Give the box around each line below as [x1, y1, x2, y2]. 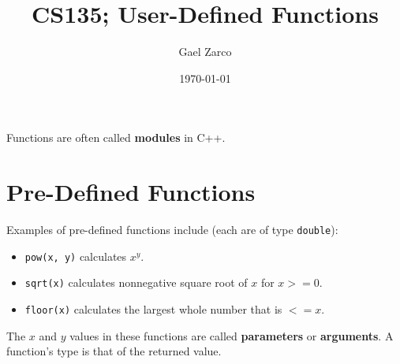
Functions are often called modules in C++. [6, 129, 226, 146]
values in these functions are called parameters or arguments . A [69, 327, 394, 344]
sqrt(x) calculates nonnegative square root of [24, 274, 248, 291]
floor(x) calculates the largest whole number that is [24, 301, 282, 317]
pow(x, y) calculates [24, 247, 127, 264]
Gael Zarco [178, 43, 232, 60]
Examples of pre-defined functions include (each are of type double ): [6, 221, 338, 238]
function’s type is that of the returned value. [6, 343, 222, 359]
